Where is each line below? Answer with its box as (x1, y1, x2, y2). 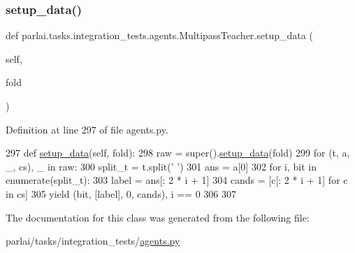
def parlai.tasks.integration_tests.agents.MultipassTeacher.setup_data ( (6, 28, 313, 43)
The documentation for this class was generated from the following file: (6, 210, 310, 224)
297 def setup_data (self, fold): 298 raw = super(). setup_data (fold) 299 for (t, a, (6, 145, 350, 160)
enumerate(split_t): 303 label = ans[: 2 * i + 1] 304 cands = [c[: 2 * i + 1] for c (6, 173, 348, 187)
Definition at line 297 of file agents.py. (6, 122, 168, 136)
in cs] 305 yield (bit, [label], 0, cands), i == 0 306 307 (6, 186, 236, 201)
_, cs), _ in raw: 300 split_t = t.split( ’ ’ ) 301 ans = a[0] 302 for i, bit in (6, 159, 317, 173)
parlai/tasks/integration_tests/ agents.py (6, 233, 180, 248)
